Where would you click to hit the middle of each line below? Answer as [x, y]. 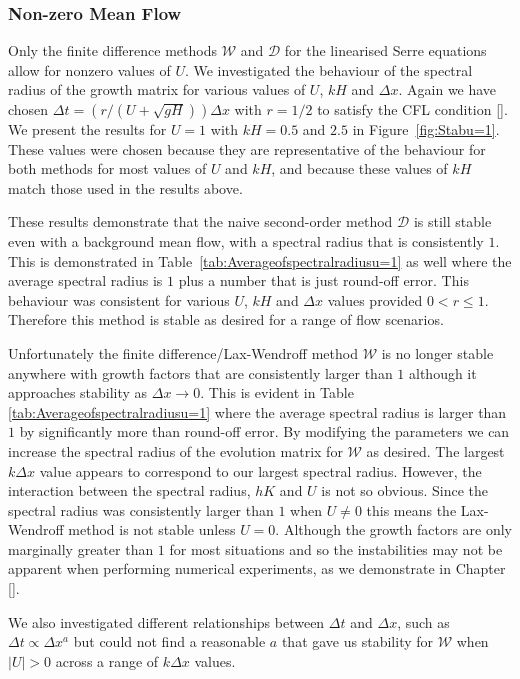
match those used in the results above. [125, 187]
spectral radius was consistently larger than [141, 509]
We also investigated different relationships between [166, 621]
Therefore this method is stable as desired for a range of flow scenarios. [226, 319]
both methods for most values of [107, 168]
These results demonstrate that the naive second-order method [200, 221]
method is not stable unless [152, 529]
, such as [423, 621]
